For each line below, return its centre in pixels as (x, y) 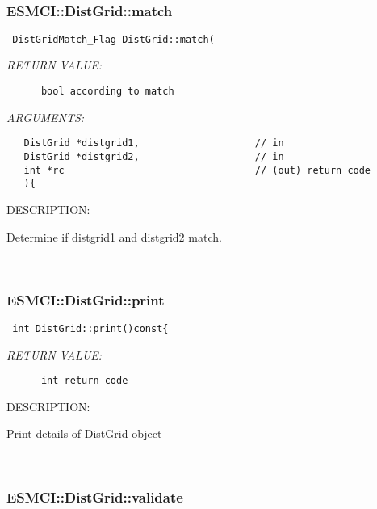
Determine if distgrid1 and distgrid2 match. (114, 236)
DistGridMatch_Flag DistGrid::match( (113, 39)
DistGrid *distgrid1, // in (154, 143)
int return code (84, 381)
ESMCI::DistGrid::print (86, 299)
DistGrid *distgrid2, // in (154, 156)
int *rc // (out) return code (197, 170)
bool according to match (107, 92)
